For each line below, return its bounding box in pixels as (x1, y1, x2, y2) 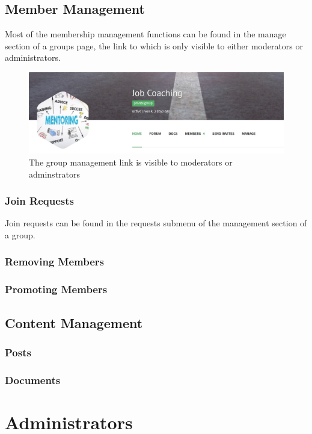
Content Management (5, 313, 143, 332)
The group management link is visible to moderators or (29, 155, 233, 168)
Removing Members (5, 254, 104, 269)
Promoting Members (5, 282, 108, 297)
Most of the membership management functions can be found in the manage (5, 28, 286, 40)
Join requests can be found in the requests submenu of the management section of (5, 217, 307, 229)
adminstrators (29, 167, 81, 180)
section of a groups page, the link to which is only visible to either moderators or (5, 39, 304, 52)
